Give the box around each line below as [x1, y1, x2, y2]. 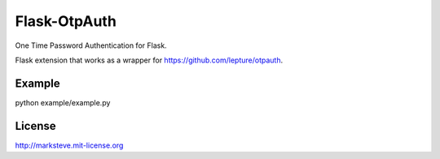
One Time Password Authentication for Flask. [15, 41, 167, 50]
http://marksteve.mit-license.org [15, 140, 124, 150]
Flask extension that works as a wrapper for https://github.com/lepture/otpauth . [15, 55, 284, 65]
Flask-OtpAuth [15, 12, 117, 30]
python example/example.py [15, 97, 111, 107]
